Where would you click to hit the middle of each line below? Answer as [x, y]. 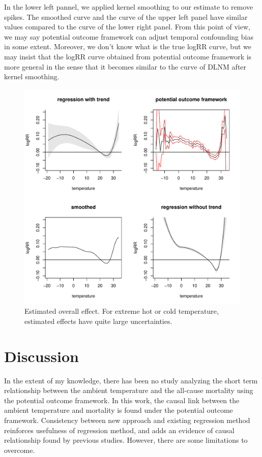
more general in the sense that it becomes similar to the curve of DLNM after [125, 66]
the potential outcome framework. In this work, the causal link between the [122, 400]
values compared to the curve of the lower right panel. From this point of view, [127, 27]
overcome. [20, 450]
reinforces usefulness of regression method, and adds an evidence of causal [119, 430]
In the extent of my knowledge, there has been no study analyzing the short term [131, 380]
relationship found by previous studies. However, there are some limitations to [126, 440]
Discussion [41, 356]
